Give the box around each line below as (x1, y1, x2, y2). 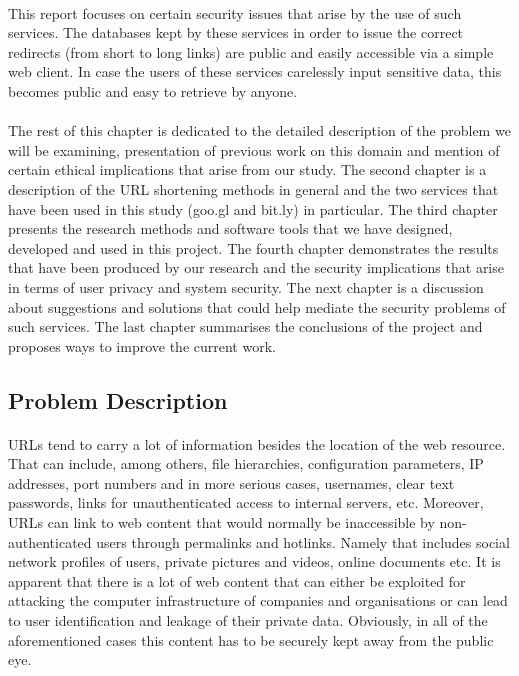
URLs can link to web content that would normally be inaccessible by (8, 512, 435, 533)
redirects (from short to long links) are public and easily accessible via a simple (8, 41, 494, 62)
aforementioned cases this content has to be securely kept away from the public (8, 629, 494, 650)
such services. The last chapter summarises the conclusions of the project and (8, 316, 483, 337)
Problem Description (8, 384, 228, 415)
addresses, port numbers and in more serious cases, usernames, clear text (8, 472, 455, 493)
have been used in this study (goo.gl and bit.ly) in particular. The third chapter (8, 198, 498, 219)
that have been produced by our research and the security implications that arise (8, 257, 504, 278)
